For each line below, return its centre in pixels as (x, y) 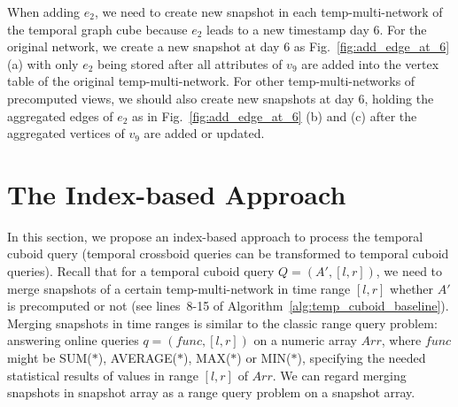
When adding (44, 12)
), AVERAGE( (138, 358)
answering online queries (73, 340)
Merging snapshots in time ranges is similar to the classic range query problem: (222, 323)
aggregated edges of (60, 115)
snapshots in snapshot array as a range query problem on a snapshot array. (211, 392)
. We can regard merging (339, 375)
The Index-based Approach (177, 193)
